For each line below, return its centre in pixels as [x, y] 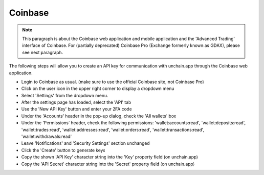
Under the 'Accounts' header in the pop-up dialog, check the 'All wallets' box [99, 116]
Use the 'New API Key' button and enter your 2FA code [77, 109]
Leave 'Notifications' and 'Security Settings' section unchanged [86, 143]
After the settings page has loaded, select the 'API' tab [76, 102]
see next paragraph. [43, 52]
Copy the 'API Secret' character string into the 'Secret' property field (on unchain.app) [108, 164]
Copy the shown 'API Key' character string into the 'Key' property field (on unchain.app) [110, 157]
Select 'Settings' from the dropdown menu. [65, 95]
